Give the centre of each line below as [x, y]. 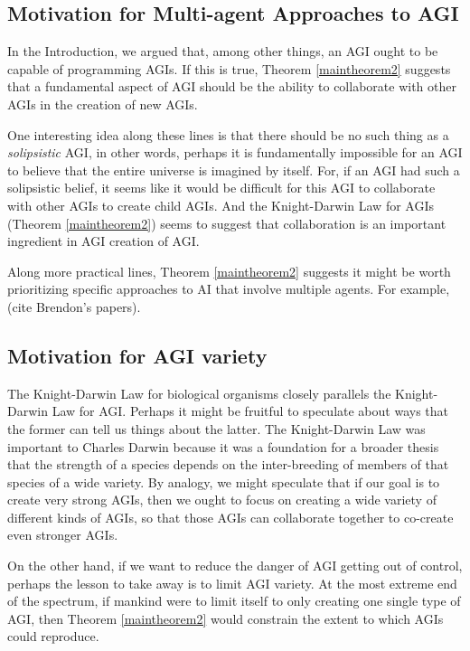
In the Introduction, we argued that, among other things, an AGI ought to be [223, 51]
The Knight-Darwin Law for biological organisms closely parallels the [199, 393]
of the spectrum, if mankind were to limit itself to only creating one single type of [234, 601]
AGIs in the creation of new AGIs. [103, 104]
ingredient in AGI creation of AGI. [103, 241]
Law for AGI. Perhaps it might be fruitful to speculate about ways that [250, 411]
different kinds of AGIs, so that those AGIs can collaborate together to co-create [230, 517]
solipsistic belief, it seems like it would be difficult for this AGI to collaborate [221, 188]
